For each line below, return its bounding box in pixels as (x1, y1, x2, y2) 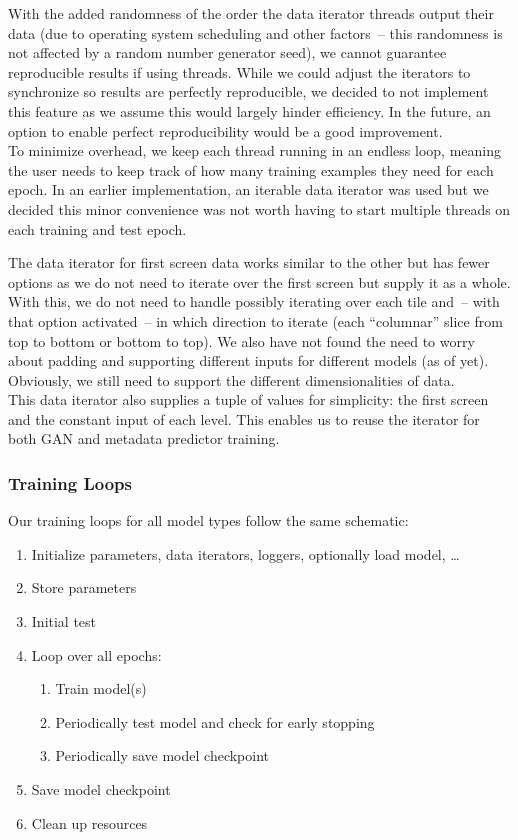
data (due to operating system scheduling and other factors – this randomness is (8, 22, 503, 43)
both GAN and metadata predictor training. (8, 428, 280, 449)
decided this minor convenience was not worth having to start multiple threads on (8, 198, 511, 219)
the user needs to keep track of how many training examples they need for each (8, 159, 494, 180)
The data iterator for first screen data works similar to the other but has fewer (8, 252, 490, 273)
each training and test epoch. (8, 218, 187, 239)
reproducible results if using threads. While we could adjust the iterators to (8, 61, 471, 82)
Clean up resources (31, 812, 148, 833)
